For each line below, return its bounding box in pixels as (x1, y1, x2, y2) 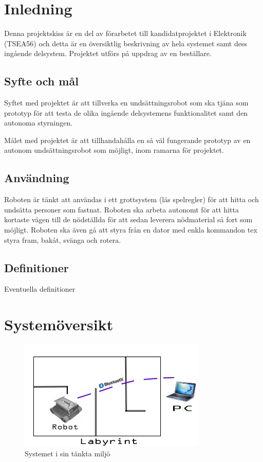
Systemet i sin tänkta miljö (25, 448, 110, 459)
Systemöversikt (4, 314, 114, 335)
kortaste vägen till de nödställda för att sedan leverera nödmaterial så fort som (4, 214, 253, 225)
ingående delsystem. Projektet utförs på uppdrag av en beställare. (4, 48, 212, 59)
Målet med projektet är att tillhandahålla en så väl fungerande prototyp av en (4, 134, 251, 145)
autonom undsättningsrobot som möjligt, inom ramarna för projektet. (4, 145, 224, 155)
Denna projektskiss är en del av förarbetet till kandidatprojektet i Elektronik (4, 28, 247, 39)
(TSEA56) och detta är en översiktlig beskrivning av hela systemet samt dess (4, 38, 247, 48)
